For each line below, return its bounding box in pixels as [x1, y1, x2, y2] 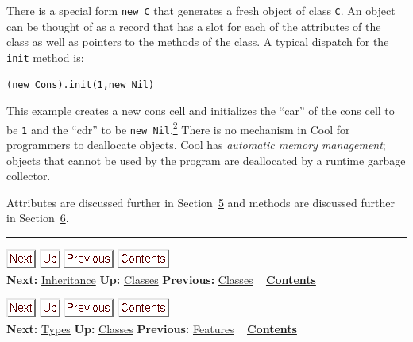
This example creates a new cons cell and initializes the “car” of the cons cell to [6, 102, 395, 119]
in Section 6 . [6, 209, 69, 226]
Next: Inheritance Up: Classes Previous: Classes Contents [6, 271, 316, 287]
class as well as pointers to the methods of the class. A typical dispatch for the [6, 33, 389, 50]
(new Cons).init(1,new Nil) [6, 79, 155, 90]
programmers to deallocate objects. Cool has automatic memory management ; [6, 136, 386, 152]
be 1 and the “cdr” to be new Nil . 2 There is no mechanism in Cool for [6, 118, 350, 137]
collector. [6, 167, 51, 184]
